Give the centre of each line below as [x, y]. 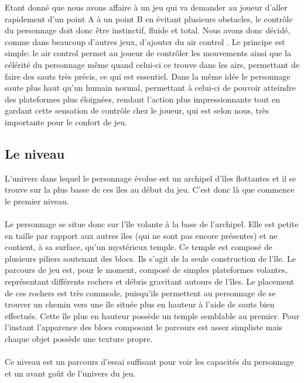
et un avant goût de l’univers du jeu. [70, 373]
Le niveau [35, 153]
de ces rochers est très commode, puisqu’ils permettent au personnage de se [140, 293]
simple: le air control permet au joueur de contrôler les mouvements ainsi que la [148, 53]
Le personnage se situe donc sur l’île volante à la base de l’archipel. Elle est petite [152, 224]
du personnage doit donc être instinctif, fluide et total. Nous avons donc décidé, [148, 30]
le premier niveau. [37, 201]
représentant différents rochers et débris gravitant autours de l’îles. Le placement [150, 281]
